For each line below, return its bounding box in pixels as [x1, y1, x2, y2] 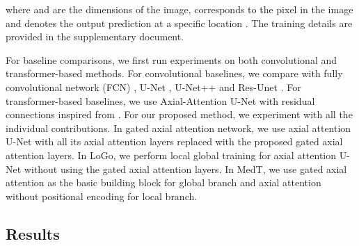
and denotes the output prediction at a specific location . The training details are [6, 15, 353, 30]
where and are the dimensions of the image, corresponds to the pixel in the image [6, 2, 353, 16]
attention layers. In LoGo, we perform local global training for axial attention [6, 147, 337, 162]
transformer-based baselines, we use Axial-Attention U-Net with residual [6, 93, 315, 108]
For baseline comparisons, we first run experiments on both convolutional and [6, 52, 337, 67]
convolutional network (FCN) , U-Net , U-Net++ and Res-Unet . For [6, 79, 301, 94]
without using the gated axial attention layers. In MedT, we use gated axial [24, 161, 347, 176]
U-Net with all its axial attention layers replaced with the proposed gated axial [6, 134, 343, 149]
